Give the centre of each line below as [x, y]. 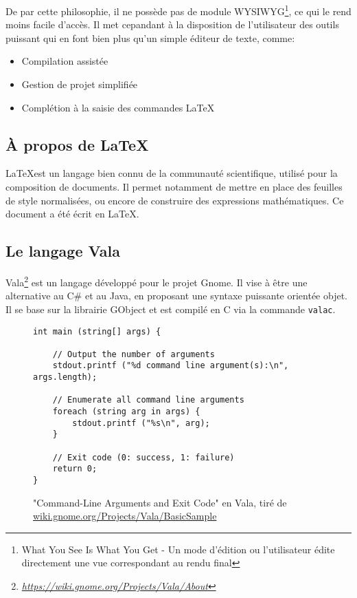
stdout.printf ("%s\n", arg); [141, 423]
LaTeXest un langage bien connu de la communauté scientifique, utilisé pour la [172, 173]
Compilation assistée [65, 61]
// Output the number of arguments [134, 354]
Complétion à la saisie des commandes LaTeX [118, 107]
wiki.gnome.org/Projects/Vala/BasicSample [125, 516]
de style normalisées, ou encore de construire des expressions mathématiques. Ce [175, 200]
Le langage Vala [63, 251]
